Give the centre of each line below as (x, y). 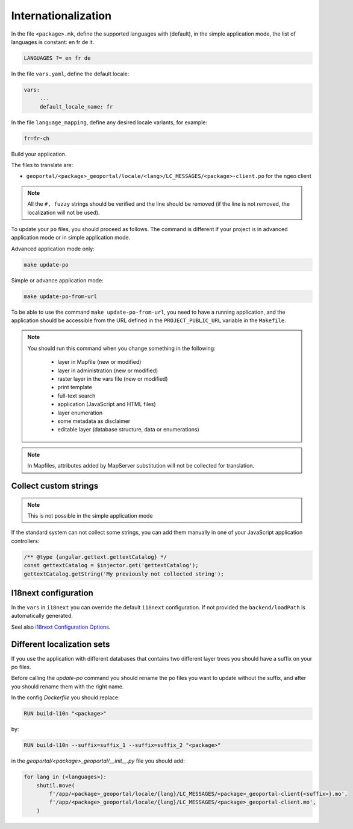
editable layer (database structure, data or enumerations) (129, 430)
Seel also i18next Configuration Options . (61, 627)
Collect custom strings (55, 486)
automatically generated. (42, 616)
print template (75, 387)
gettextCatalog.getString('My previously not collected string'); (124, 574)
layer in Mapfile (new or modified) (99, 362)
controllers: (25, 541)
